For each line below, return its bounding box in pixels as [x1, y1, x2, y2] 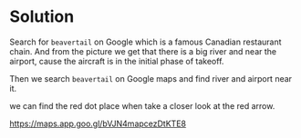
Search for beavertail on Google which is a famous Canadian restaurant [9, 36, 282, 47]
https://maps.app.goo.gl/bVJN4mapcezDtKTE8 [9, 118, 187, 129]
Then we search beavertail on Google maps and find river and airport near [9, 73, 293, 84]
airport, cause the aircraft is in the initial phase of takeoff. [9, 55, 224, 66]
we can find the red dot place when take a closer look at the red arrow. [9, 100, 275, 111]
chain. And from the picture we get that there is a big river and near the [9, 45, 276, 56]
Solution [9, 6, 75, 27]
